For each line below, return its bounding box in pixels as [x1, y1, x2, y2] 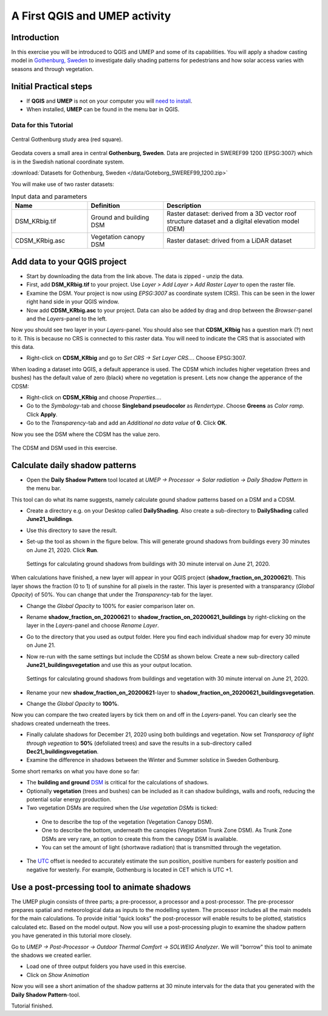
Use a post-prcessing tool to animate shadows [11, 882, 191, 892]
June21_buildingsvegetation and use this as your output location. [26, 661, 193, 668]
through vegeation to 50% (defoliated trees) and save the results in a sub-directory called [26, 739, 252, 747]
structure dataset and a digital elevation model [166, 217, 300, 226]
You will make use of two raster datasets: [11, 180, 115, 188]
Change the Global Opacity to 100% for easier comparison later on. [26, 602, 196, 609]
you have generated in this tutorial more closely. [11, 932, 132, 939]
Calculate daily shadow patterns [11, 460, 137, 471]
